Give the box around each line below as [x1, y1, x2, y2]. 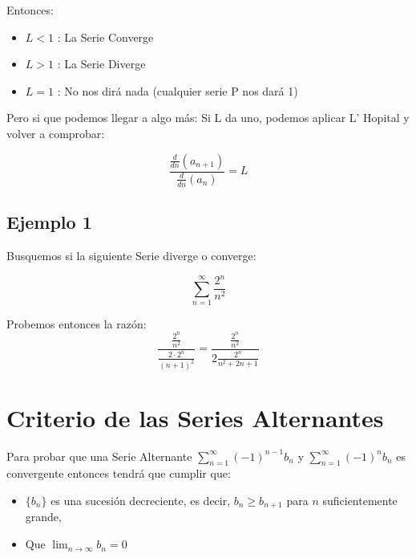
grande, [25, 508, 62, 525]
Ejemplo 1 [6, 210, 92, 234]
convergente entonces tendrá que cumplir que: [6, 465, 231, 482]
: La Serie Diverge [57, 55, 146, 72]
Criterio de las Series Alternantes [6, 401, 384, 434]
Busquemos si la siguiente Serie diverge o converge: [6, 246, 256, 263]
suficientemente [322, 492, 398, 509]
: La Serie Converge [57, 28, 154, 45]
